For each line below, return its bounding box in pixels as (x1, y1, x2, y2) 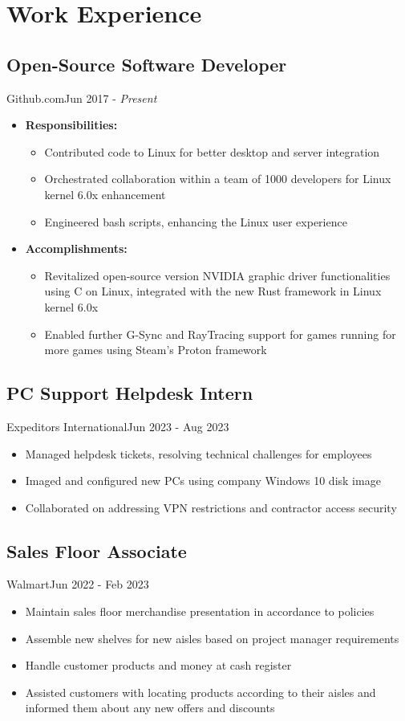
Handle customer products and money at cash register (25, 657, 292, 674)
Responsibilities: (25, 116, 118, 133)
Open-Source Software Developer (6, 51, 287, 76)
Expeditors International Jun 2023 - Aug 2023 (6, 418, 229, 434)
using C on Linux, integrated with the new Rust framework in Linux (44, 283, 382, 299)
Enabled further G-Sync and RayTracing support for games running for (44, 325, 396, 342)
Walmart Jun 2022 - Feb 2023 (6, 576, 149, 593)
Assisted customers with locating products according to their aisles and (25, 683, 376, 700)
